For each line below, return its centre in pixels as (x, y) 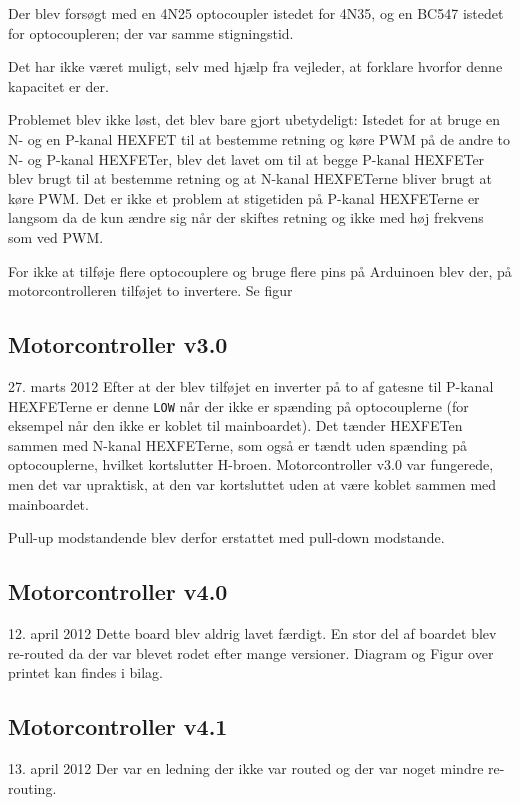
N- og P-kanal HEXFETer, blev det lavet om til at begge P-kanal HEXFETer (246, 158)
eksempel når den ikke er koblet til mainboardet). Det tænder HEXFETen (235, 425)
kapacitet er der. (58, 85)
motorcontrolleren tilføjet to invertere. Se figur (150, 290)
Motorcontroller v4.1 (118, 726)
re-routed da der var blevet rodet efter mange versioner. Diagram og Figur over (251, 652)
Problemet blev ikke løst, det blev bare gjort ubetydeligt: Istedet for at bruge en (254, 119)
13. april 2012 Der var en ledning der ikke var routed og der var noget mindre (246, 767)
